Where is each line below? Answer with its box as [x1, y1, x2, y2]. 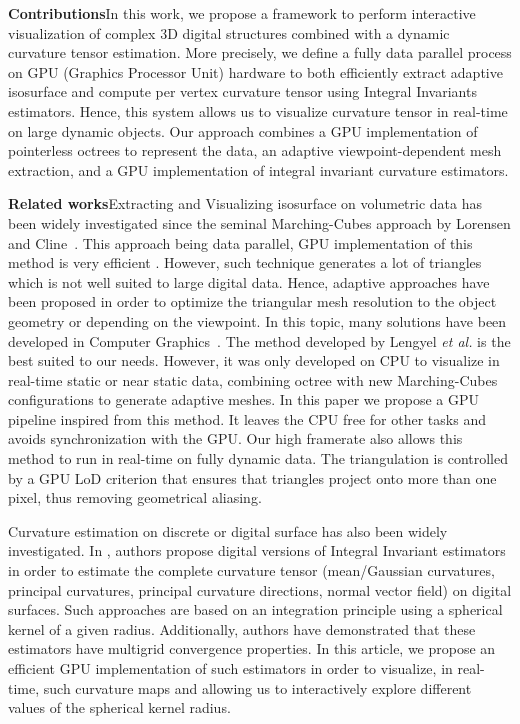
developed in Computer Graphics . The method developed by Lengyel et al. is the [8, 330, 511, 351]
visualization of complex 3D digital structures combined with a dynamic [8, 22, 450, 43]
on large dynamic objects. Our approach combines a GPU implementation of [8, 120, 478, 141]
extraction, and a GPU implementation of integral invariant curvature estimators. [8, 159, 509, 180]
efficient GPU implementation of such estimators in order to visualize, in [8, 658, 453, 678]
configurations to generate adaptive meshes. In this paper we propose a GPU [8, 389, 479, 410]
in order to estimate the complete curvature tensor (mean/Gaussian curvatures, [8, 560, 495, 581]
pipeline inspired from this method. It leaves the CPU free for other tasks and [8, 408, 486, 429]
